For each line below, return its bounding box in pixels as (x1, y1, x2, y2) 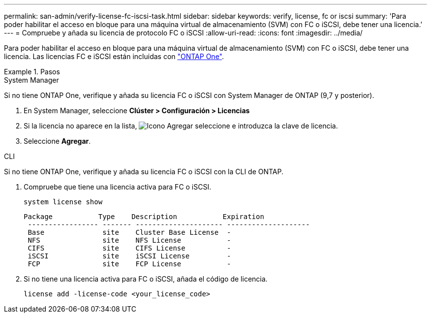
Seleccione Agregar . (24, 137, 91, 145)
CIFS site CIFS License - (28, 244, 231, 252)
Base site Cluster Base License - (28, 228, 231, 236)
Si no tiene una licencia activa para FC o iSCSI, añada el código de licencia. (24, 275, 268, 283)
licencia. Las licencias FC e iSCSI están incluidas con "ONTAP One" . (4, 52, 224, 61)
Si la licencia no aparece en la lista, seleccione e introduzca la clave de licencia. (24, 122, 338, 130)
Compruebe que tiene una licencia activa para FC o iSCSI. (24, 183, 212, 191)
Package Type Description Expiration (24, 213, 264, 221)
